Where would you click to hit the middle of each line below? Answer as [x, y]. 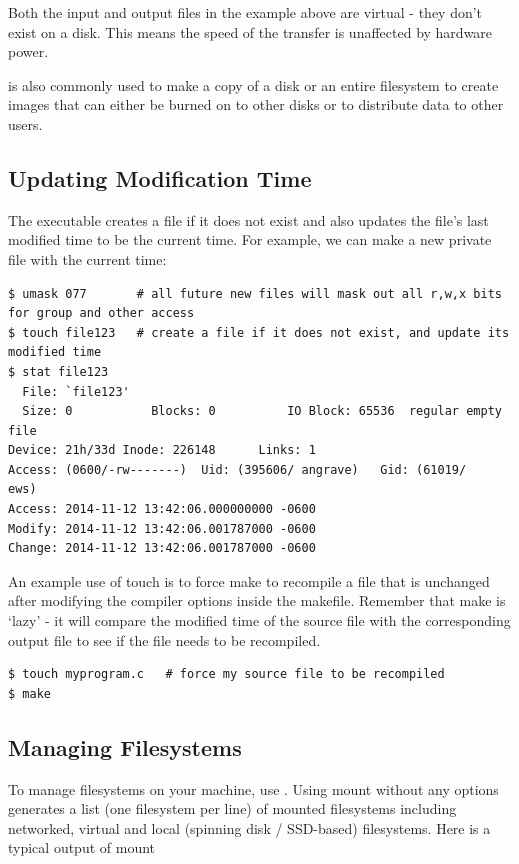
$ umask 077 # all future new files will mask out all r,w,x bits [255, 293]
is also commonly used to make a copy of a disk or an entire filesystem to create [253, 84]
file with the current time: [87, 258]
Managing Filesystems [125, 746]
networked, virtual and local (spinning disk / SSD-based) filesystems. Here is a [249, 827]
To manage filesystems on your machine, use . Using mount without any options [253, 788]
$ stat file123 [58, 371]
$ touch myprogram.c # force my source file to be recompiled [226, 674]
